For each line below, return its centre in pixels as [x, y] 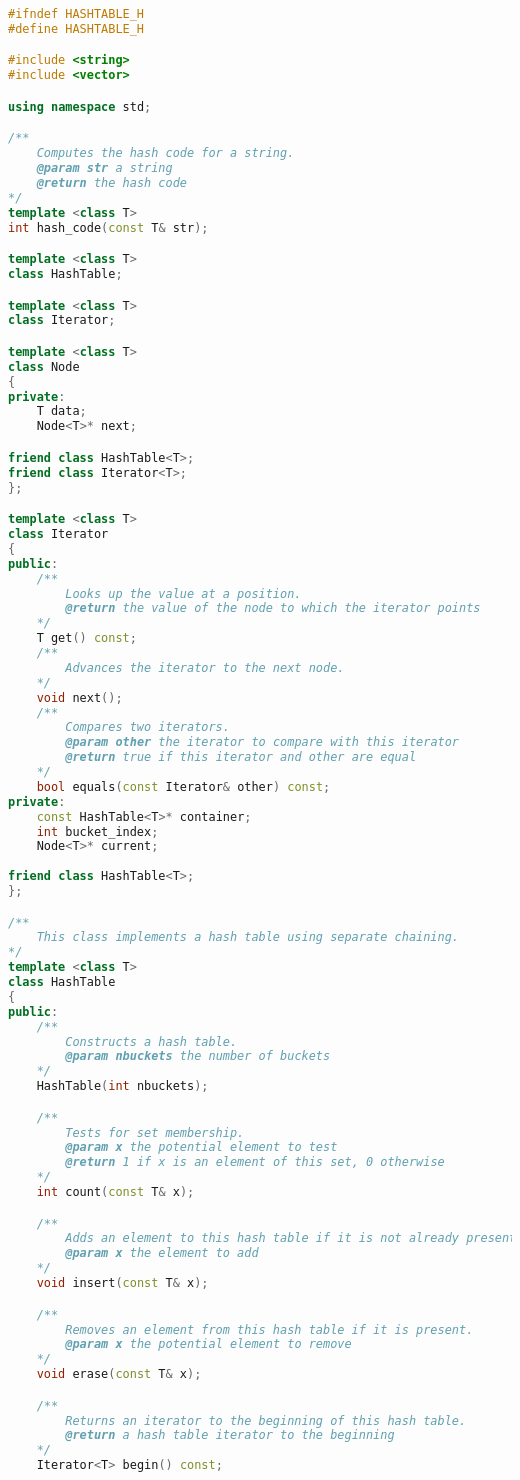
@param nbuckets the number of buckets [198, 1056]
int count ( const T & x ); [115, 1192]
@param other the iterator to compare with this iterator [262, 742]
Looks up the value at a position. [183, 593]
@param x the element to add [162, 1253]
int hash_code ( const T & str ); [108, 227]
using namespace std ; [80, 106]
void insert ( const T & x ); [122, 1283]
